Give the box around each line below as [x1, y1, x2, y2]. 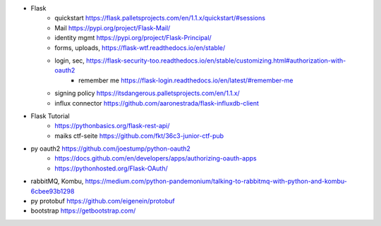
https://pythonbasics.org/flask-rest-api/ [54, 122, 170, 130]
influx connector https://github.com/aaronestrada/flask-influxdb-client [54, 99, 259, 107]
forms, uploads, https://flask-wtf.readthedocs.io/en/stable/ [54, 43, 226, 52]
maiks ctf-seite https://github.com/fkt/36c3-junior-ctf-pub [54, 131, 224, 140]
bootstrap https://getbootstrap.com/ [30, 206, 136, 215]
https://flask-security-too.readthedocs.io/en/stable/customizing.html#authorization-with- [85, 56, 346, 65]
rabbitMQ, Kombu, [30, 177, 84, 186]
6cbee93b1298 [30, 187, 75, 195]
